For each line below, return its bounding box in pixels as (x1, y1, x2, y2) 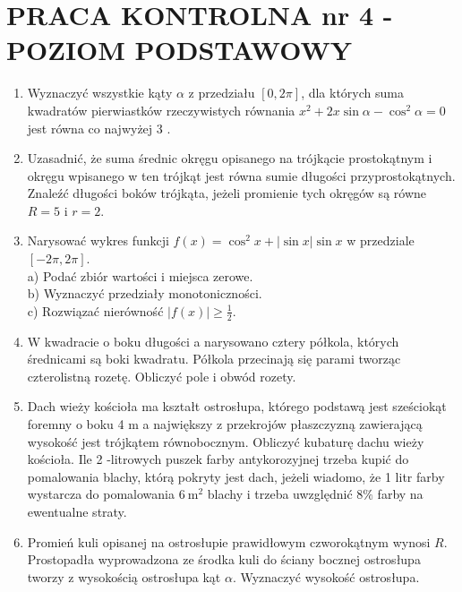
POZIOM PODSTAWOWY (6, 31, 353, 68)
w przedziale (346, 231, 415, 250)
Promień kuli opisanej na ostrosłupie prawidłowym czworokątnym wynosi (27, 532, 431, 551)
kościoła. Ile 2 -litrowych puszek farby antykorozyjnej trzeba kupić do (27, 450, 409, 468)
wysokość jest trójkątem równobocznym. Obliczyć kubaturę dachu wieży (27, 432, 424, 450)
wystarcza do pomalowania (27, 485, 175, 503)
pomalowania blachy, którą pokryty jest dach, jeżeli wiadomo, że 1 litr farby (27, 467, 445, 485)
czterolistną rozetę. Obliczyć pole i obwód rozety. (27, 366, 296, 385)
